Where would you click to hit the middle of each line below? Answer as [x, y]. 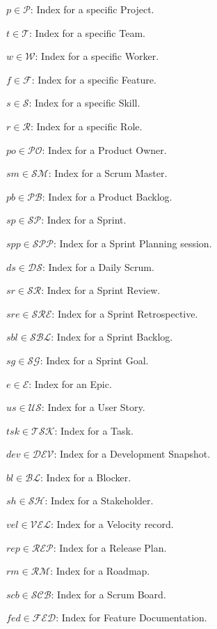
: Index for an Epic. [70, 383]
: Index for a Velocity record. [112, 524]
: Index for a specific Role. [86, 126]
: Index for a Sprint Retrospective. [125, 313]
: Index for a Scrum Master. [108, 173]
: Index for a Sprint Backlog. [112, 337]
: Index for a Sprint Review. [101, 290]
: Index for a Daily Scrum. [98, 266]
